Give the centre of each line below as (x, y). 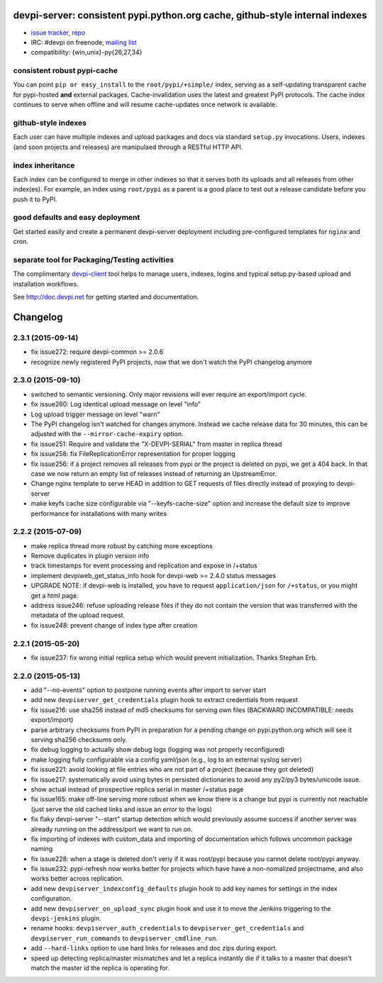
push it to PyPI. (35, 199)
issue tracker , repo (58, 33)
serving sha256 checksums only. (79, 740)
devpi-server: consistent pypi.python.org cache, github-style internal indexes (190, 15)
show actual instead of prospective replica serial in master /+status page (137, 789)
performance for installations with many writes (99, 513)
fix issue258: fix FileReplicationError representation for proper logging (133, 454)
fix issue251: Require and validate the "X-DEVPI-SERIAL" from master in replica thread (156, 444)
